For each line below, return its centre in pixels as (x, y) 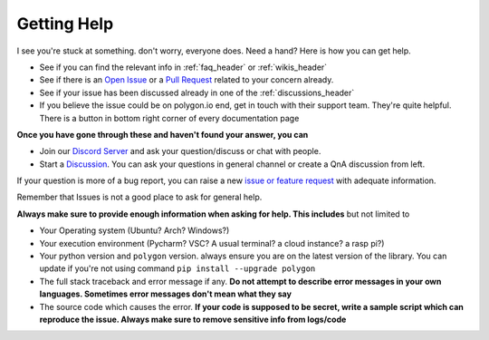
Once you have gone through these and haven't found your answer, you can (163, 134)
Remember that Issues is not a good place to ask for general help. (139, 197)
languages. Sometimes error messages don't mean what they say (165, 294)
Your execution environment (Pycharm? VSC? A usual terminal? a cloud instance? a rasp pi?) (212, 243)
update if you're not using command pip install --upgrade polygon (177, 268)
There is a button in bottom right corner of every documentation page (169, 118)
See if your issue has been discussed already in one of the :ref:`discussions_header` (197, 92)
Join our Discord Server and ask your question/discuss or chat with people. (180, 151)
